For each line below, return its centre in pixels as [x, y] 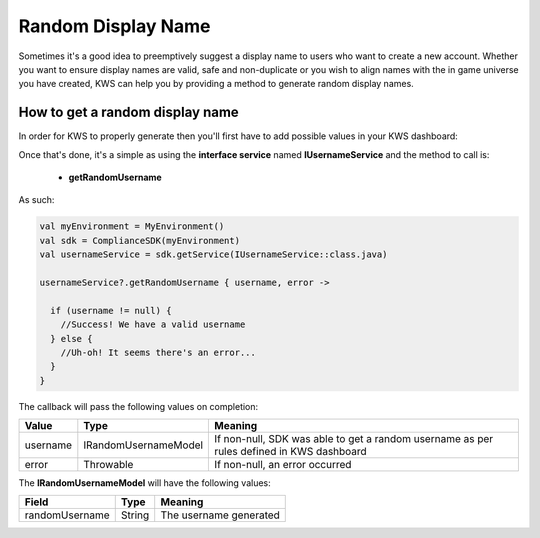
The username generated [220, 515]
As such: [36, 200]
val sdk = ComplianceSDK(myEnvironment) [139, 240]
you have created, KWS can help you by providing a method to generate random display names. [216, 84]
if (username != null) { [111, 310]
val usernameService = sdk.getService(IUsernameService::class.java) [213, 254]
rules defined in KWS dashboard [290, 452]
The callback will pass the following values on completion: [138, 406]
